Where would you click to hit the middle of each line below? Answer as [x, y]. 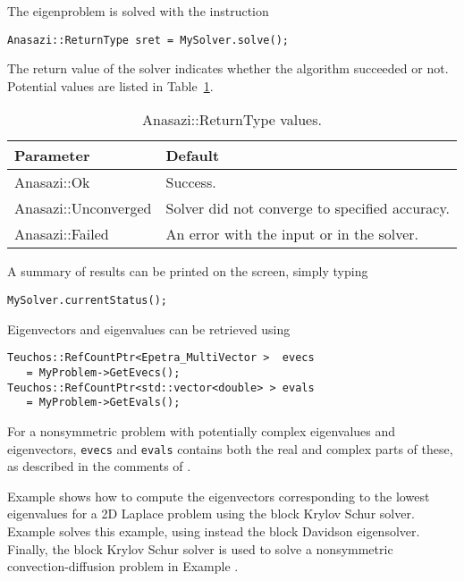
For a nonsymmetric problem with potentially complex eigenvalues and [202, 430]
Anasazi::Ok [52, 182]
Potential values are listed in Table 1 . [110, 85]
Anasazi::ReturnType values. [232, 120]
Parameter [52, 156]
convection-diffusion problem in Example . [123, 566]
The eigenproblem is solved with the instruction [138, 11]
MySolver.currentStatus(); [87, 301]
